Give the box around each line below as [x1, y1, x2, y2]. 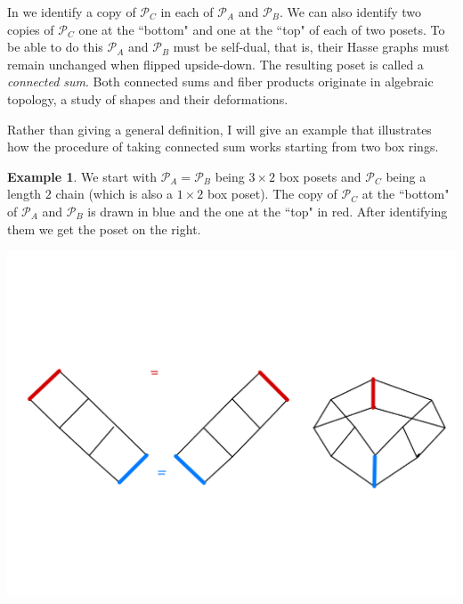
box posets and [279, 167, 361, 185]
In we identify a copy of [7, 3, 136, 20]
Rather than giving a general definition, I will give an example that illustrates [7, 119, 432, 138]
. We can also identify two [279, 3, 422, 20]
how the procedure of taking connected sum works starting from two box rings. [7, 137, 439, 156]
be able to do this [7, 37, 103, 56]
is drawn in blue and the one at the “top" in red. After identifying [87, 201, 448, 220]
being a [386, 167, 426, 185]
